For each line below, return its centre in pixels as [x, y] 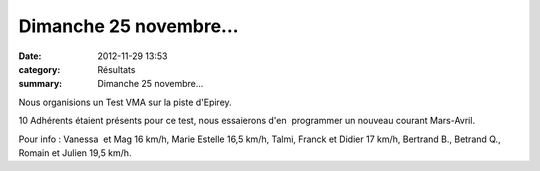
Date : [30, 56]
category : [39, 69]
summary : [40, 84]
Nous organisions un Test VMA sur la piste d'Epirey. [125, 102]
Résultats [116, 69]
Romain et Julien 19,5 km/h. [75, 152]
